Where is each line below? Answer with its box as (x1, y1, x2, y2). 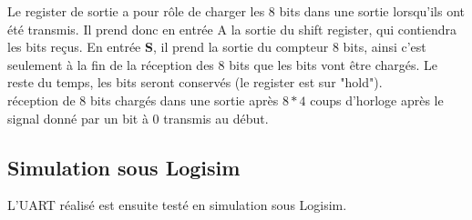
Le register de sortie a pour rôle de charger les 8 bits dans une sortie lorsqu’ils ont (7, 2, 466, 20)
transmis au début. (163, 108, 269, 127)
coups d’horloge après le (310, 90, 444, 109)
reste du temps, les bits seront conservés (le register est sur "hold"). (7, 73, 383, 92)
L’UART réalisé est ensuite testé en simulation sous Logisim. (7, 195, 347, 215)
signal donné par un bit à (7, 108, 149, 127)
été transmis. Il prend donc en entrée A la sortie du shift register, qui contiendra (7, 19, 457, 38)
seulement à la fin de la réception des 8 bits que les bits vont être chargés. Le (7, 55, 438, 74)
